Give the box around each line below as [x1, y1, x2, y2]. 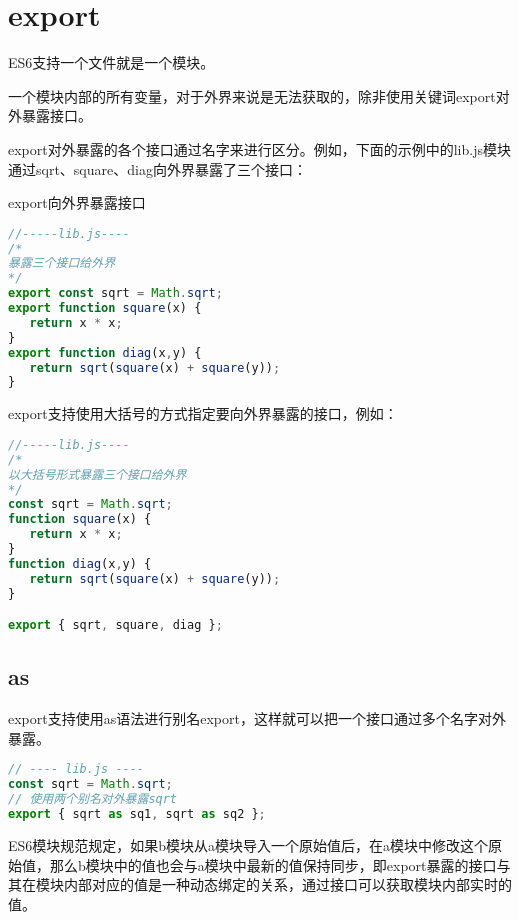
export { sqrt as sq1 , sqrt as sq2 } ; [8, 807, 266, 822]
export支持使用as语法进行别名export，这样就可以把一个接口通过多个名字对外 [8, 708, 506, 729]
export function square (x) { [8, 301, 202, 316]
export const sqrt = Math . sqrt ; [8, 286, 223, 301]
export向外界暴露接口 [8, 192, 146, 213]
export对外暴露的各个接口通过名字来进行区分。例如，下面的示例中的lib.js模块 [8, 138, 511, 159]
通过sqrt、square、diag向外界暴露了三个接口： [8, 158, 307, 179]
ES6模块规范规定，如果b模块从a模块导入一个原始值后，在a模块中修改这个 [8, 834, 489, 855]
